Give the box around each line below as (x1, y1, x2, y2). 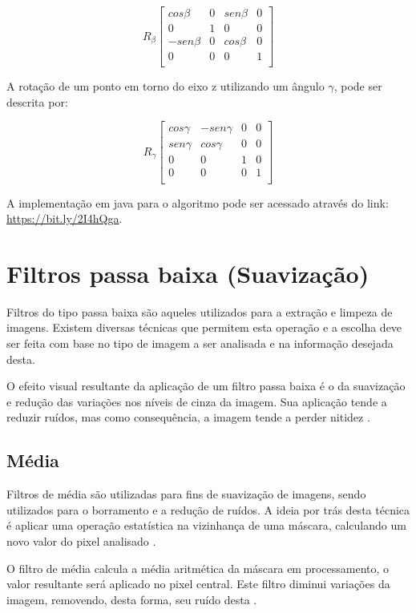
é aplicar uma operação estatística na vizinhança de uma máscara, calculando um (6, 517, 406, 534)
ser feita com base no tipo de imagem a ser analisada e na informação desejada (6, 335, 394, 351)
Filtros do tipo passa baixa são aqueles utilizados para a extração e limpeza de (6, 303, 393, 320)
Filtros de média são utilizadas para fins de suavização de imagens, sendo (6, 486, 366, 502)
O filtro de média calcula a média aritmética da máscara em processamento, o (6, 559, 390, 576)
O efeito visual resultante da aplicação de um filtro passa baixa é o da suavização (6, 377, 406, 394)
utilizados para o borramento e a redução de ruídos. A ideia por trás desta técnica (6, 501, 410, 518)
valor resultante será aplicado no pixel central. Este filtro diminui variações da (6, 575, 390, 592)
